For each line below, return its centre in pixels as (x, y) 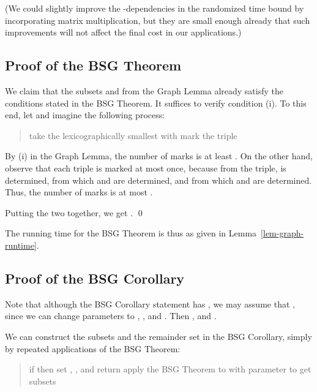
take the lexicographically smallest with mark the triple (133, 135)
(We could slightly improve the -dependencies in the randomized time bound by (155, 8)
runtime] (21, 245)
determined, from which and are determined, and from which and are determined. (158, 180)
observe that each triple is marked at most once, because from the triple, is (146, 168)
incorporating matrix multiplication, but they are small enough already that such (158, 20)
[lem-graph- (282, 233)
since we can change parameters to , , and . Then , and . (111, 316)
